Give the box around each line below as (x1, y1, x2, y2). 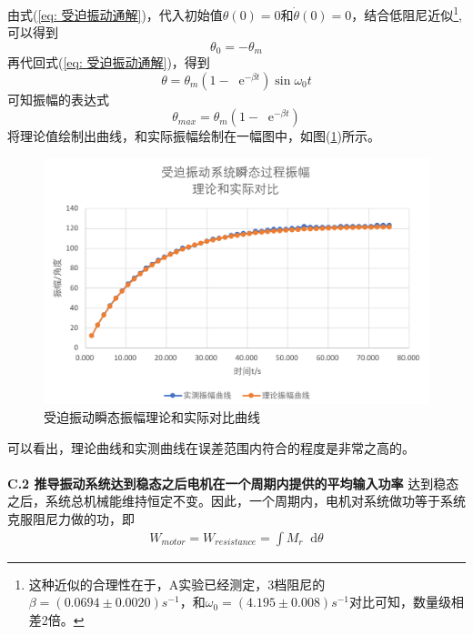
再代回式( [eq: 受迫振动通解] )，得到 (7, 53, 210, 72)
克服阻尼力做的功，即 (7, 509, 135, 529)
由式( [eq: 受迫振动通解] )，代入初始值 (7, 5, 223, 24)
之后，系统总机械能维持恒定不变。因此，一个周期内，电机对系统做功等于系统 (7, 491, 466, 510)
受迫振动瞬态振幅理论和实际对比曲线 (44, 408, 260, 427)
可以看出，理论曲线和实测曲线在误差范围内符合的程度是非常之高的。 (7, 438, 415, 457)
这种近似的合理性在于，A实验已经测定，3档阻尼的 (28, 574, 326, 593)
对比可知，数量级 (349, 592, 452, 611)
